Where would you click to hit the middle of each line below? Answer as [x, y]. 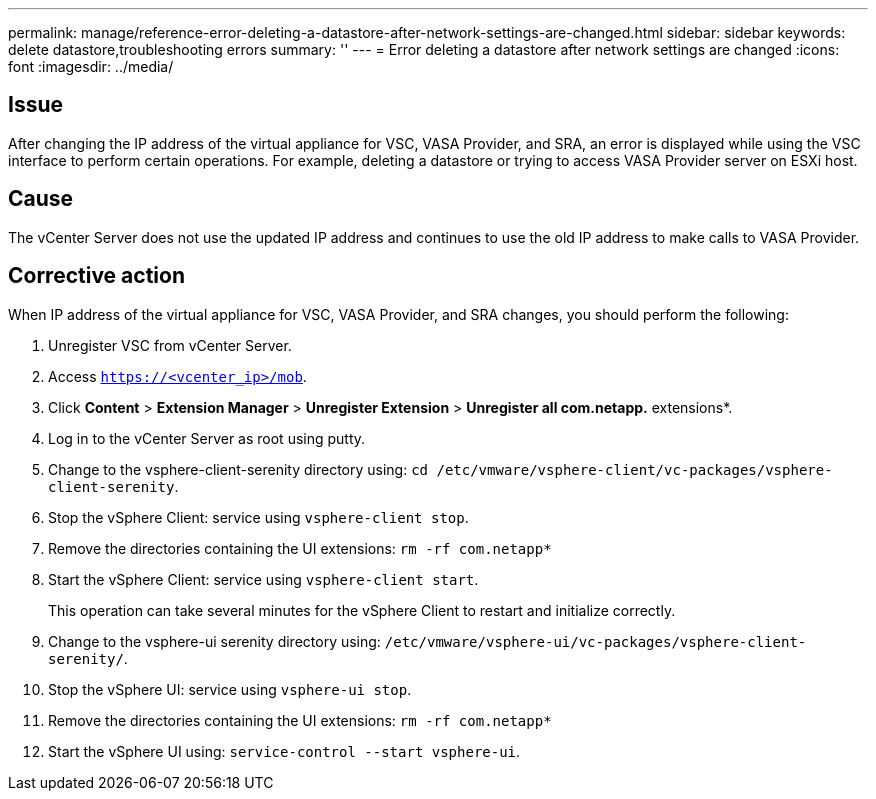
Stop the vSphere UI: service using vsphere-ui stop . [230, 689]
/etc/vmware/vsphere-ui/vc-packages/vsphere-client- [595, 641]
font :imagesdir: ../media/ [91, 66]
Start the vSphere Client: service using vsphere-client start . [263, 579]
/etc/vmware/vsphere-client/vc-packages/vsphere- [634, 469]
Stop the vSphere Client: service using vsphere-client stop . [258, 517]
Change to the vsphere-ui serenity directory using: [214, 641]
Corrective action [96, 276]
